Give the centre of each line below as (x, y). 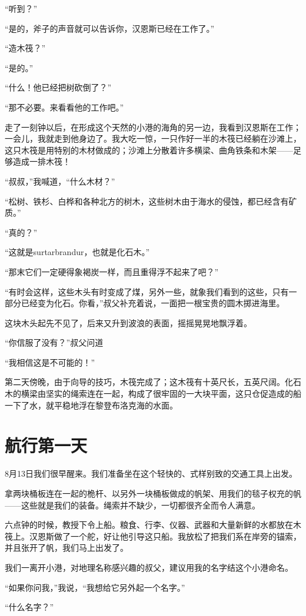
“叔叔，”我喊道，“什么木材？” (60, 181)
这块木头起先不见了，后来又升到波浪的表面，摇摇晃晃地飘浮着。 (128, 322)
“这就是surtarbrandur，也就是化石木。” (77, 252)
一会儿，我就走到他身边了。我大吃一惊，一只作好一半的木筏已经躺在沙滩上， (153, 138)
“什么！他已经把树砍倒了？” (58, 87)
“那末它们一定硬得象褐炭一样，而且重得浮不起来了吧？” (112, 271)
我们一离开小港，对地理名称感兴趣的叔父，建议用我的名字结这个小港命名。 (149, 567)
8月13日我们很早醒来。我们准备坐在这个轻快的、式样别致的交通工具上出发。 (151, 473)
